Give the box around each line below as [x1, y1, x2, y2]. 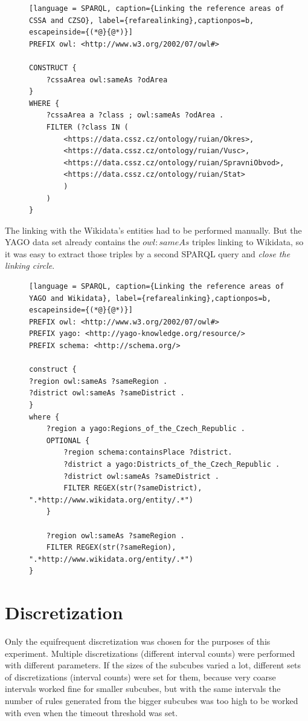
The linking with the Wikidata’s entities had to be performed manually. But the [5, 223, 302, 236]
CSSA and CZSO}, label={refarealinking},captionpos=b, [29, 16, 254, 25]
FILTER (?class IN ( [46, 122, 129, 131]
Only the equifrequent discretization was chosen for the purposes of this [5, 635, 271, 648]
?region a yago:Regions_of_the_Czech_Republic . [46, 424, 245, 433]
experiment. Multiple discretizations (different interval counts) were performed [5, 647, 295, 659]
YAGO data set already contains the [5, 235, 140, 248]
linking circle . [5, 259, 55, 272]
